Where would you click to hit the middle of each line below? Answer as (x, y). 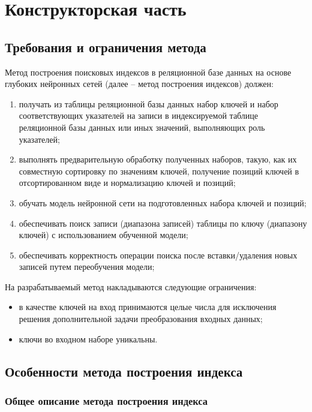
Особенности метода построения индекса (124, 371)
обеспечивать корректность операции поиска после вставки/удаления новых (158, 255)
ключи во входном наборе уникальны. (88, 339)
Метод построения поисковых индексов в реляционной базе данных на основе (148, 72)
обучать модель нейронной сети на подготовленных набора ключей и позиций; (163, 202)
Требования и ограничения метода (106, 46)
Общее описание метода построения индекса (106, 400)
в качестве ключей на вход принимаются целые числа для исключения (148, 307)
